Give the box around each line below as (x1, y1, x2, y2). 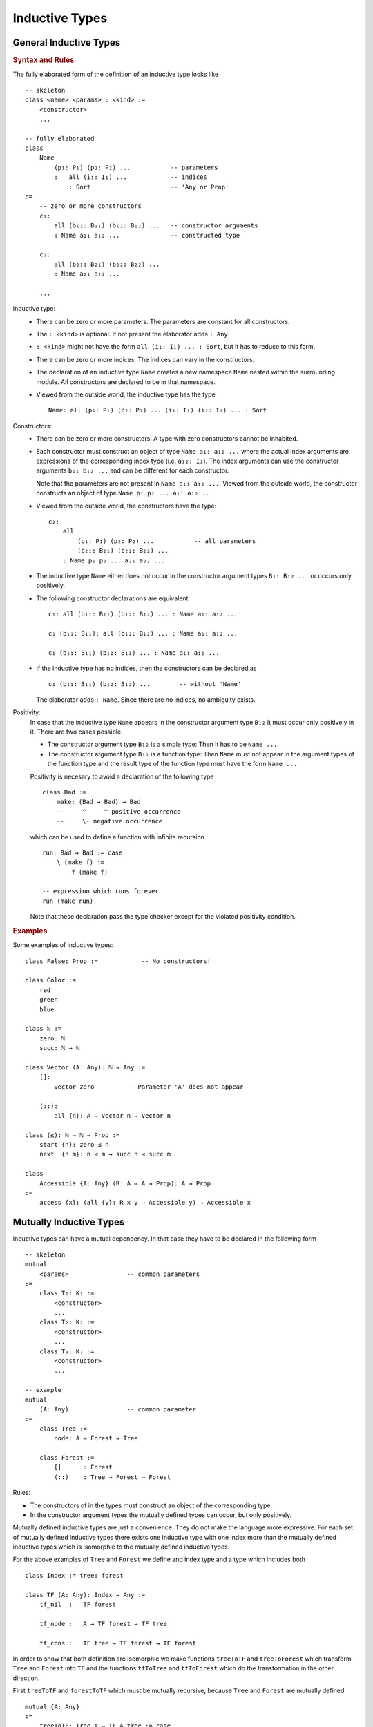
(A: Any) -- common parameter (39, 1405, 197, 1413)
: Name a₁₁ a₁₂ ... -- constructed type (54, 231, 240, 239)
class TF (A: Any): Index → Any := (25, 1591, 146, 1599)
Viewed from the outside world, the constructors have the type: (36, 502, 217, 510)
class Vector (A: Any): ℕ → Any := (25, 1063, 146, 1071)
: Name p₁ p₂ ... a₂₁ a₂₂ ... (62, 556, 165, 564)
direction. (12, 1674, 40, 1682)
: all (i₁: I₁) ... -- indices (54, 173, 207, 181)
